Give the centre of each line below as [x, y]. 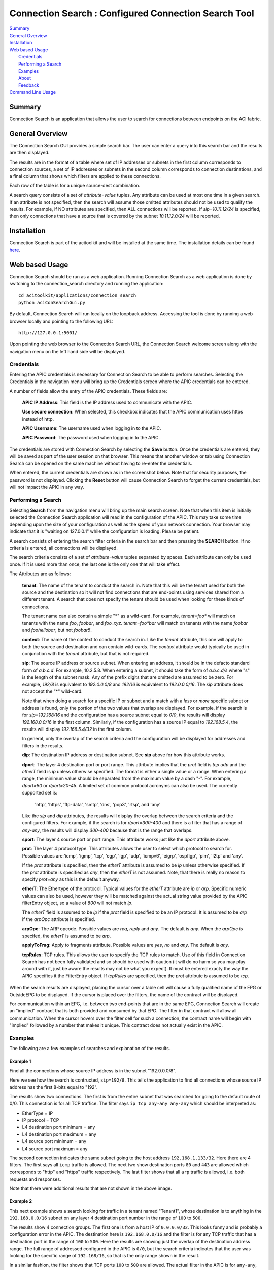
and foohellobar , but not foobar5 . [57, 630]
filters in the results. [43, 745]
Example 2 [21, 1201]
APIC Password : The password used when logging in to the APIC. [91, 437]
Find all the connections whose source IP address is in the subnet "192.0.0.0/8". [93, 1071]
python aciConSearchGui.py [52, 303]
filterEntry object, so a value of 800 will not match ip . [77, 903]
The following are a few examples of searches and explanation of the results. [90, 1049]
